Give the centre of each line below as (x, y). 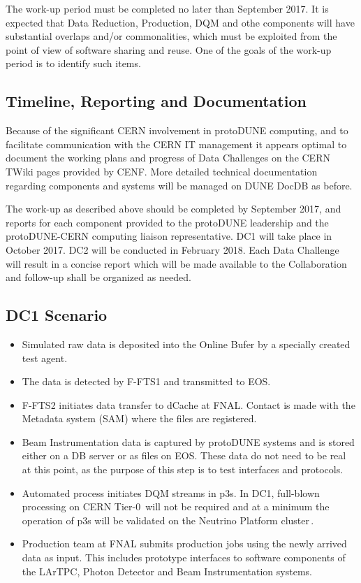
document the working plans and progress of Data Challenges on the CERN (168, 158)
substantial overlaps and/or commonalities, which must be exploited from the (171, 36)
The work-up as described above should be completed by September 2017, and (174, 209)
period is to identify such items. (73, 63)
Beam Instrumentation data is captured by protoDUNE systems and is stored (188, 441)
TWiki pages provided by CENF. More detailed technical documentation (162, 171)
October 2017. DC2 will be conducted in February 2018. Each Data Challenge (172, 249)
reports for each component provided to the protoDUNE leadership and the (167, 222)
